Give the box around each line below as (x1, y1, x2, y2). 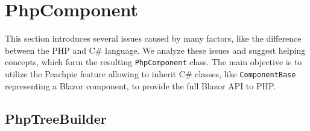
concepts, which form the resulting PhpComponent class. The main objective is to (5, 56, 302, 68)
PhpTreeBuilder (5, 109, 107, 127)
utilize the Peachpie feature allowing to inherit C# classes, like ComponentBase (5, 67, 296, 80)
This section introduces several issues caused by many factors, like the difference (5, 32, 302, 45)
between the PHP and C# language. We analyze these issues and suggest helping (5, 43, 306, 56)
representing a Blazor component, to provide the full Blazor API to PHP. (5, 79, 276, 92)
